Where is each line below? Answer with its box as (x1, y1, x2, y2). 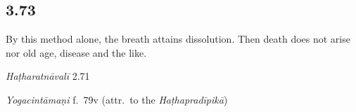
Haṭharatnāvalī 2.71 (6, 69, 90, 83)
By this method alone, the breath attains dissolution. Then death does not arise (6, 31, 350, 46)
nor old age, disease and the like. (6, 45, 147, 59)
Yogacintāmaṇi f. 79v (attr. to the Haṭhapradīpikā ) (6, 92, 228, 106)
